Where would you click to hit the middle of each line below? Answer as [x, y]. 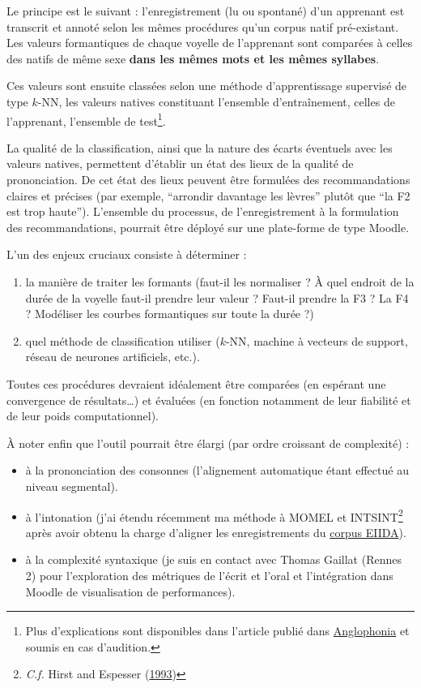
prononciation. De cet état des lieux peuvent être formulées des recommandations [208, 179]
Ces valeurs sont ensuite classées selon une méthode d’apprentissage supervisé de [207, 86]
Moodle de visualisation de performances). [130, 591]
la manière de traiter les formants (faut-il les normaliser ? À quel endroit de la [220, 281]
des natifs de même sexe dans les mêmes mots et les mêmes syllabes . [193, 58]
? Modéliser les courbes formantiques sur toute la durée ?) [170, 314]
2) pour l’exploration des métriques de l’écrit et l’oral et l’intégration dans [209, 575]
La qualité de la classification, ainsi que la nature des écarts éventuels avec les [200, 147]
